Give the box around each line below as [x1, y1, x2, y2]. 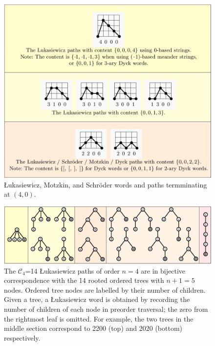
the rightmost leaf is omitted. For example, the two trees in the [4, 313, 193, 323]
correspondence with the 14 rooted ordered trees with [4, 275, 164, 285]
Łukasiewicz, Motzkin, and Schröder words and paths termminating [4, 179, 207, 189]
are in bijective [141, 265, 185, 276]
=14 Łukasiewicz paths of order [25, 265, 120, 276]
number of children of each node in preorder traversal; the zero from [4, 304, 208, 314]
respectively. [4, 332, 41, 343]
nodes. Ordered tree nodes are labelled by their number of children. [4, 284, 206, 295]
